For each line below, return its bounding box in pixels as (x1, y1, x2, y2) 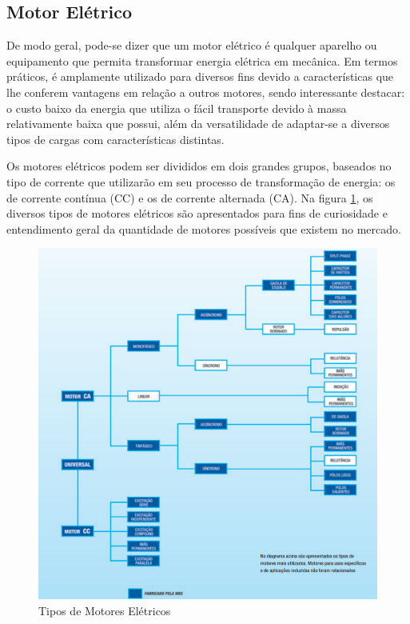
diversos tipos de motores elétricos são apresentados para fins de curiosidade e (6, 205, 388, 222)
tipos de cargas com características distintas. (6, 130, 225, 147)
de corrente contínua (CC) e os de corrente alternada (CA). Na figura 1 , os (6, 189, 373, 206)
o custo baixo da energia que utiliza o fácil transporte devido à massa (6, 99, 347, 116)
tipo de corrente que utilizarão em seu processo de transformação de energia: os (6, 173, 396, 190)
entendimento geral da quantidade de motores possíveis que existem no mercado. (6, 220, 401, 237)
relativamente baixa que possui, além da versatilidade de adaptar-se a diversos (6, 115, 390, 132)
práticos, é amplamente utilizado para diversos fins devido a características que (6, 68, 394, 85)
